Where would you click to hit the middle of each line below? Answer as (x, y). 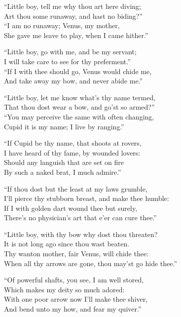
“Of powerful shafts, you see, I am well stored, (74, 280)
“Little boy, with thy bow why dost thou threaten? (81, 234)
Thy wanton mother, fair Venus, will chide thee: (76, 254)
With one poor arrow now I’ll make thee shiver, (76, 299)
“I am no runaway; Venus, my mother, (62, 25)
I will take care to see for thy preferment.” (67, 61)
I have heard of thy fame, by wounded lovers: (72, 152)
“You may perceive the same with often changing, (79, 116)
